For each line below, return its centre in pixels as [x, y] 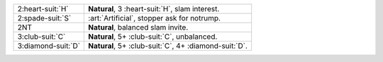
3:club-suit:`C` [41, 37]
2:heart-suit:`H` [43, 9]
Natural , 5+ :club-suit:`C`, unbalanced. [153, 37]
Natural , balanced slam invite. [138, 27]
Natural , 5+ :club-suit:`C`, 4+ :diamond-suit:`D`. [168, 46]
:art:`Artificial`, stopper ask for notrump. [155, 18]
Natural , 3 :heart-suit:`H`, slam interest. [154, 9]
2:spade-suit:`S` [44, 18]
